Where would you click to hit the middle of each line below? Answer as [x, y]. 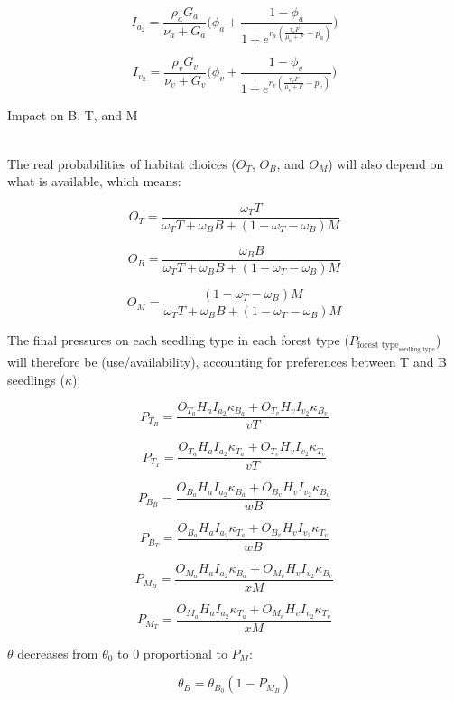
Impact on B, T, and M [73, 115]
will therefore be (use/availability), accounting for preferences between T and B [227, 362]
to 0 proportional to [172, 653]
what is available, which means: [94, 181]
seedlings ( [36, 379]
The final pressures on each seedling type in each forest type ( [178, 339]
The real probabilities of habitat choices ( [122, 163]
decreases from [58, 653]
